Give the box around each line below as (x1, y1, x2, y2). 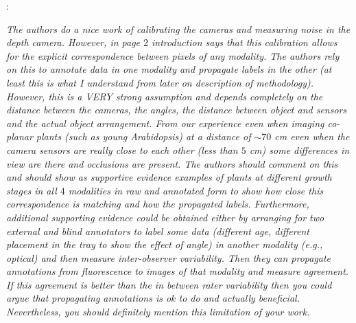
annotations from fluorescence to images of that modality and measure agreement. (6, 264, 349, 278)
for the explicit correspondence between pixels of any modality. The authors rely (6, 48, 340, 63)
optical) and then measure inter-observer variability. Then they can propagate (6, 250, 331, 265)
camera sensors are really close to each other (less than (6, 142, 238, 157)
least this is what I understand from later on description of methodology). (6, 75, 314, 89)
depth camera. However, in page (6, 35, 141, 49)
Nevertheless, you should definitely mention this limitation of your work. (6, 304, 310, 319)
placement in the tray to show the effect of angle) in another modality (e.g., (6, 237, 323, 252)
